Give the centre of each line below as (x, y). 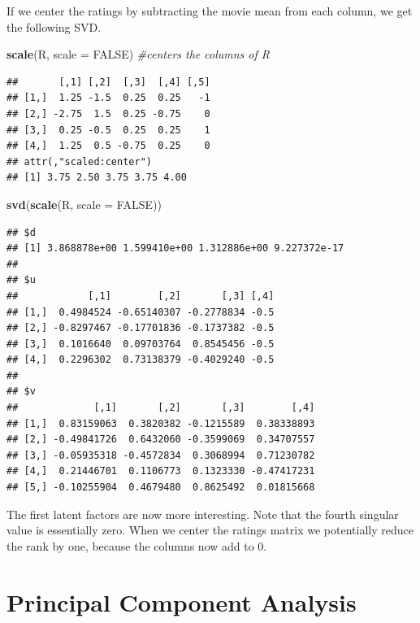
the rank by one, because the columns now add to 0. (137, 545)
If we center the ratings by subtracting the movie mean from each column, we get (210, 11)
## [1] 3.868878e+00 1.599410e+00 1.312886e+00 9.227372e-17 (175, 248)
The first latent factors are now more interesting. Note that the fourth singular (203, 514)
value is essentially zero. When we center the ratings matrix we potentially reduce (210, 530)
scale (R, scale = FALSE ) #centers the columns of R (139, 54)
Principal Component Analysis (182, 601)
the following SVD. (54, 26)
